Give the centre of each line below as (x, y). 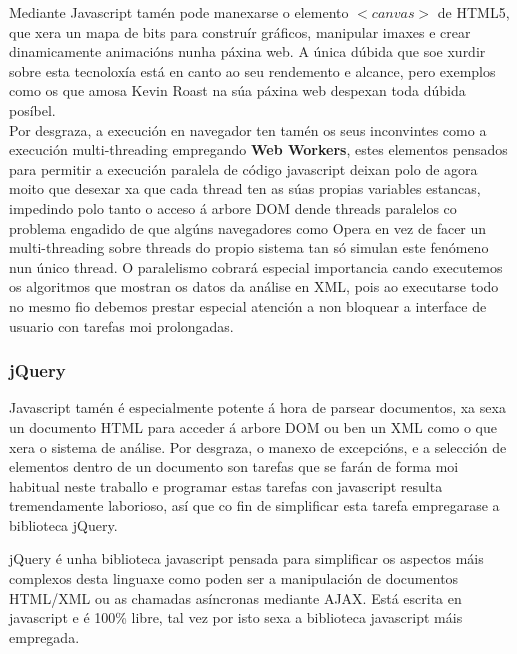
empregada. (44, 636)
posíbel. (32, 109)
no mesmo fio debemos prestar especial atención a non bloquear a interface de (248, 305)
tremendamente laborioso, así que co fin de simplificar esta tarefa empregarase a (254, 505)
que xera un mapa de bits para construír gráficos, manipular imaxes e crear (240, 31)
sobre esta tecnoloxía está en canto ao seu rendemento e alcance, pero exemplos (252, 70)
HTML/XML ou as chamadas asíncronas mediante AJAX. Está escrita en (235, 597)
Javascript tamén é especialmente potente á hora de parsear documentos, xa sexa (257, 407)
